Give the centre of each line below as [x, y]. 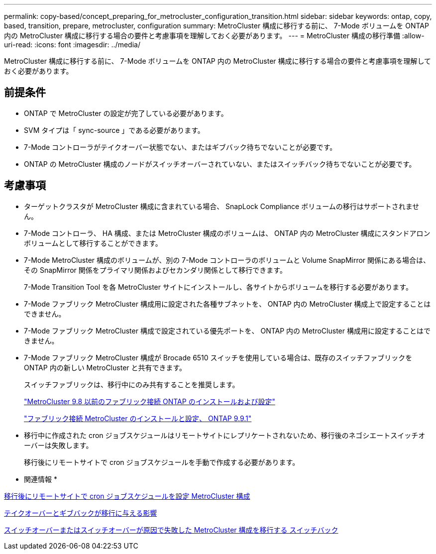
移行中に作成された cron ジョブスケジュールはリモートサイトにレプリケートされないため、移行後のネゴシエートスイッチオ [225, 435]
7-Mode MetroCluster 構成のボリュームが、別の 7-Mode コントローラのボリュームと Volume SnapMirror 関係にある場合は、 [227, 260]
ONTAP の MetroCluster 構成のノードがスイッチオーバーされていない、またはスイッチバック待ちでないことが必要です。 [220, 164]
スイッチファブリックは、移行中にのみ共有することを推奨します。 [132, 384]
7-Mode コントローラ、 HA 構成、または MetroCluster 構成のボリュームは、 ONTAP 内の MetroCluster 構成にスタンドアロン [227, 233]
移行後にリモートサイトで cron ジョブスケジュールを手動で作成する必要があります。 [162, 462]
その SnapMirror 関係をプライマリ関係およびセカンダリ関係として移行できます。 [155, 270]
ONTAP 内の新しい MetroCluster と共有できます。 [105, 367]
